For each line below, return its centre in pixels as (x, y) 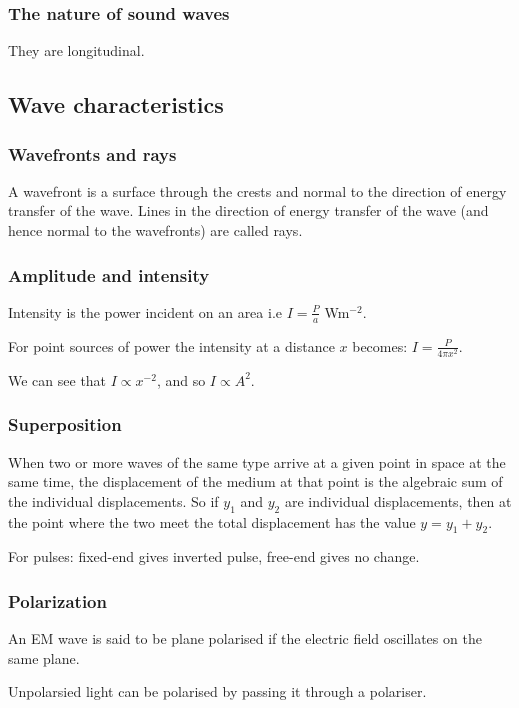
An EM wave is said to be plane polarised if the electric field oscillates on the (245, 638)
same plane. (44, 657)
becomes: (380, 345)
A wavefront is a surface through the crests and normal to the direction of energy (257, 190)
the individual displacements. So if (113, 500)
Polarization (57, 600)
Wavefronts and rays (92, 153)
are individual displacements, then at (398, 500)
